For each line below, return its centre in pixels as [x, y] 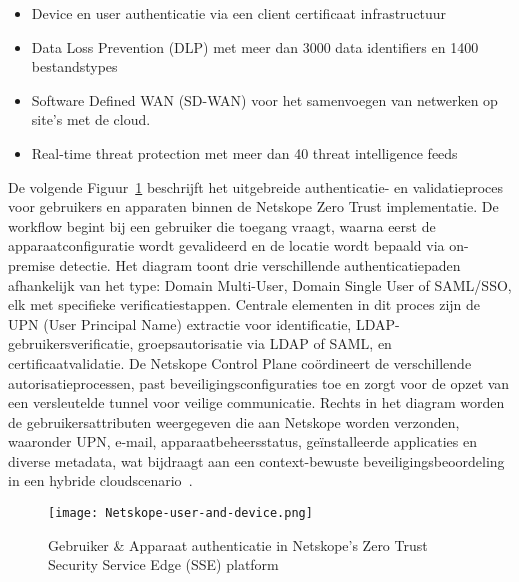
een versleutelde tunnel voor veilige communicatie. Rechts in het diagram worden [256, 402]
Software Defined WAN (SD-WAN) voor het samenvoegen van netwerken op [264, 99]
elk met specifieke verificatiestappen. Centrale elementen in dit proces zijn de [244, 304]
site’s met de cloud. [91, 119]
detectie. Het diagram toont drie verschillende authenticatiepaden [260, 264]
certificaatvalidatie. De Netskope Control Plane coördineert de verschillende [240, 362]
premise [31, 264]
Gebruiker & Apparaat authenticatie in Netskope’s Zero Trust [238, 544]
